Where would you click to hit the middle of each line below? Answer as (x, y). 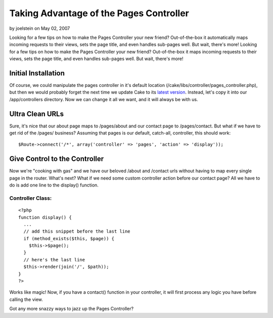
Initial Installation (37, 73)
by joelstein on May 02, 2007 (40, 28)
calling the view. (26, 299)
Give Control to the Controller (57, 159)
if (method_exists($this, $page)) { (69, 238)
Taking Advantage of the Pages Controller (99, 13)
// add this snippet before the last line (77, 232)
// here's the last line (54, 260)
